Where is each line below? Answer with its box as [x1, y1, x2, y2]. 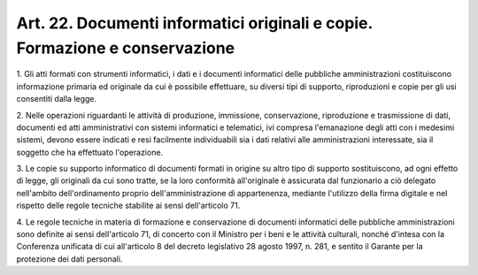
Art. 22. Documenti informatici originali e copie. [16, 13, 374, 33]
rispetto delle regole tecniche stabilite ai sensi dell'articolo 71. [16, 200, 241, 211]
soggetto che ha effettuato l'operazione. [16, 147, 164, 157]
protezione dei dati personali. [16, 253, 123, 264]
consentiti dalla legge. [16, 94, 97, 104]
